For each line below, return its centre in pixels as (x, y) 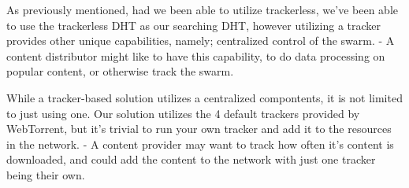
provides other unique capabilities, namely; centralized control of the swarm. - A (201, 41)
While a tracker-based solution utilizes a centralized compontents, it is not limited (204, 97)
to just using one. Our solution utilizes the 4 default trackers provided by (183, 113)
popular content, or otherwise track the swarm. (120, 71)
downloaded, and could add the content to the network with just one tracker (191, 159)
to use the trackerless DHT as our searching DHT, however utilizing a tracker (194, 25)
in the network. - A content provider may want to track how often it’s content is (200, 144)
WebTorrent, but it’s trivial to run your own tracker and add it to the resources (199, 129)
